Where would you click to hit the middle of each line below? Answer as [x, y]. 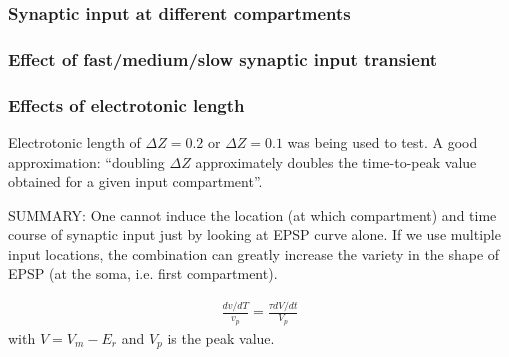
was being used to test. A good [382, 141]
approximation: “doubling [86, 161]
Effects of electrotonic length [126, 104]
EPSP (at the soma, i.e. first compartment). [143, 273]
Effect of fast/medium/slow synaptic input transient [223, 58]
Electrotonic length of [74, 141]
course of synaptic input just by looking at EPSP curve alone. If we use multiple [254, 234]
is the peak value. [221, 337]
